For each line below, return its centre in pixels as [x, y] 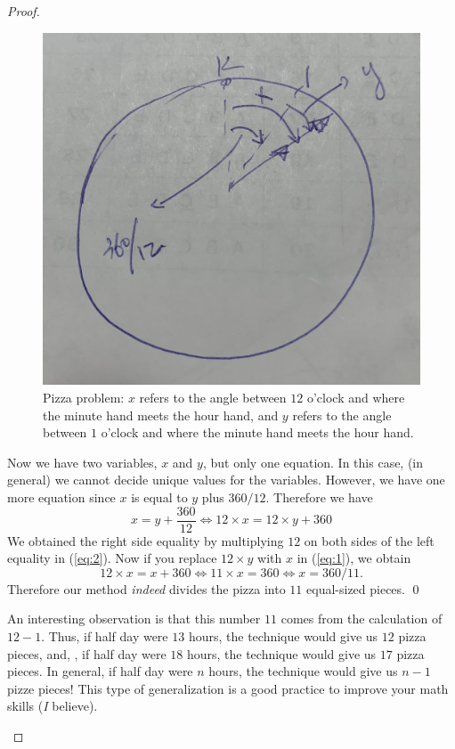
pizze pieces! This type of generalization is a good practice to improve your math [228, 688]
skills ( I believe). [53, 706]
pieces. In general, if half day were [100, 671]
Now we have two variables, [82, 462]
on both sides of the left [369, 540]
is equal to [159, 497]
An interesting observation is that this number [134, 619]
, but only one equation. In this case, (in [313, 462]
